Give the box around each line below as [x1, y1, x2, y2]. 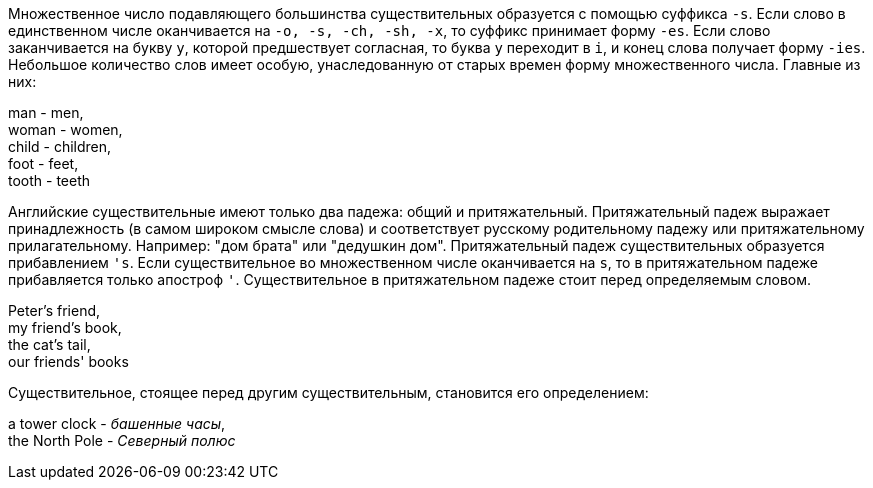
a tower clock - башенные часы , [8, 415, 226, 432]
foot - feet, [8, 155, 79, 172]
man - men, [8, 104, 84, 121]
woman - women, [8, 121, 123, 138]
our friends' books [8, 353, 129, 370]
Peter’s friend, [8, 302, 101, 319]
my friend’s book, [8, 319, 122, 336]
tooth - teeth [8, 172, 91, 189]
